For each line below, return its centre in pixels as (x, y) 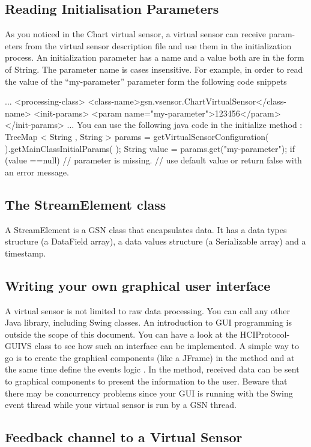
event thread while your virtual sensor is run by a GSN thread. (121, 405)
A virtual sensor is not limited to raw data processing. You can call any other (148, 310)
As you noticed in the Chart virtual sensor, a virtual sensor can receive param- (150, 34)
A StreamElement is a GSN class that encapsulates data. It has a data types (146, 229)
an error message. (37, 172)
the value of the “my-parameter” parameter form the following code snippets (146, 81)
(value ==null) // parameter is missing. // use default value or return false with (153, 160)
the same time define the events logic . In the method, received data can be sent (152, 369)
